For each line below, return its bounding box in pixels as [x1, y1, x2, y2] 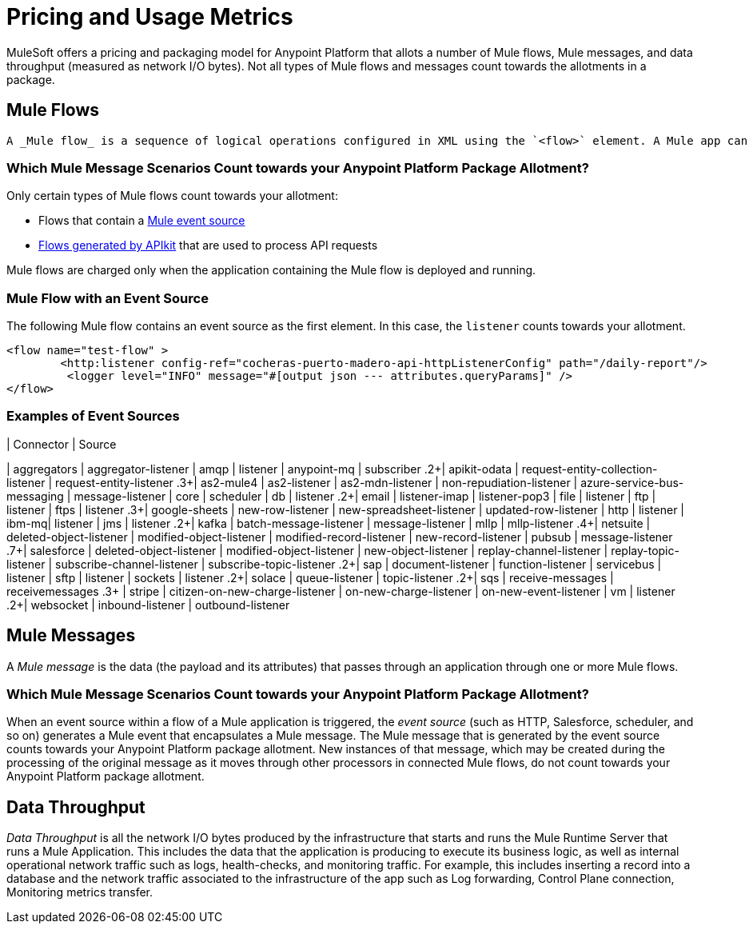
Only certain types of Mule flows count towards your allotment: [6, 189, 338, 203]
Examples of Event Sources [6, 408, 180, 425]
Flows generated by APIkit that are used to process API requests [38, 238, 378, 253]
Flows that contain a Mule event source [38, 214, 245, 228]
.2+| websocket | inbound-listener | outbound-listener [6, 597, 290, 612]
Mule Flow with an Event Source [6, 289, 209, 306]
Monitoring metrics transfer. [6, 885, 153, 900]
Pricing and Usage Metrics [6, 3, 293, 30]
